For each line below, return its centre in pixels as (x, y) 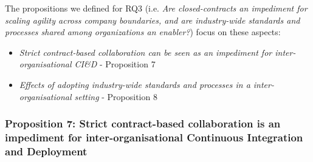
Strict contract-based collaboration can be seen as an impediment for (146, 52)
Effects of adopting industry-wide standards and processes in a (135, 84)
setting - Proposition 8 (116, 96)
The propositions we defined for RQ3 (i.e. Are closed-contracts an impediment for (156, 8)
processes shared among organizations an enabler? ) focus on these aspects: (143, 32)
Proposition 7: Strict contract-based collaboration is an (143, 123)
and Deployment (46, 151)
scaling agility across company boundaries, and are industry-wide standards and (153, 20)
